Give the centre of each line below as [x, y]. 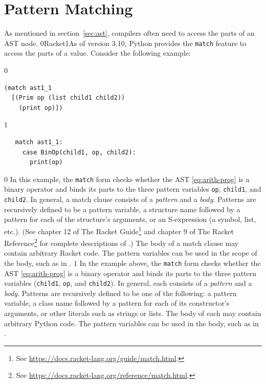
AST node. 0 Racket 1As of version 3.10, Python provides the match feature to [125, 43]
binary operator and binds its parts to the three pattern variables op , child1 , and [133, 189]
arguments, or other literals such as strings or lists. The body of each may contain [133, 313]
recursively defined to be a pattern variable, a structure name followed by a [122, 209]
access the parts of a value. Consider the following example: [97, 53]
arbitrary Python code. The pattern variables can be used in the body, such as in [131, 323]
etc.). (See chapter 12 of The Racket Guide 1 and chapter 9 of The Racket [119, 230]
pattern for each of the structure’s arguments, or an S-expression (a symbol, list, [130, 219]
